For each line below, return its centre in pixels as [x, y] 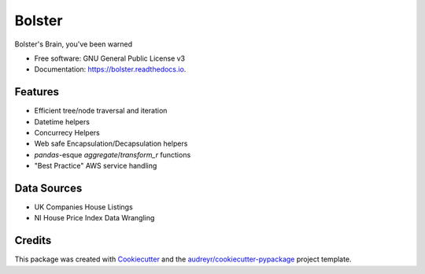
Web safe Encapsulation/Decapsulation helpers [111, 144]
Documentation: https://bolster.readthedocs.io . [110, 69]
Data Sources [48, 188]
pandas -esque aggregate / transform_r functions [113, 154]
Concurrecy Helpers [67, 133]
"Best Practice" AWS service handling [96, 166]
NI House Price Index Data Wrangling [94, 218]
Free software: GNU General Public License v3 [110, 58]
